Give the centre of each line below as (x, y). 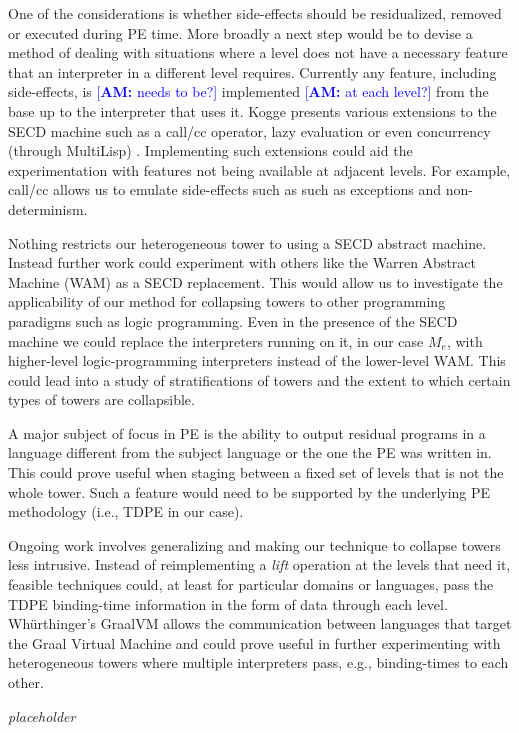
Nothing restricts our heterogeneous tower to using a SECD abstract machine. (247, 242)
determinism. (48, 208)
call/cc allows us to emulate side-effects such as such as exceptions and (225, 189)
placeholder (42, 715)
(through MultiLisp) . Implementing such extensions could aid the (210, 150)
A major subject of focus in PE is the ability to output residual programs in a (247, 432)
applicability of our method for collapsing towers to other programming (227, 301)
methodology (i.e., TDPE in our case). (126, 511)
